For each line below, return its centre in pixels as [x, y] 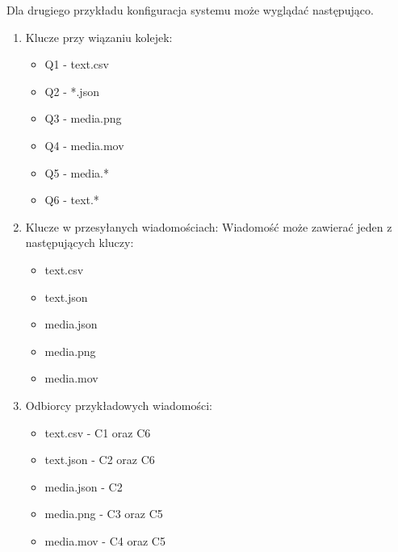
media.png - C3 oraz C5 [104, 514]
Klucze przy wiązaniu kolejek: [99, 37]
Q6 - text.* [72, 200]
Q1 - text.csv [77, 64]
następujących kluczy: [80, 243]
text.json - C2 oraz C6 [100, 460]
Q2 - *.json [72, 91]
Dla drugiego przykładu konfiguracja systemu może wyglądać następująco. [190, 10]
